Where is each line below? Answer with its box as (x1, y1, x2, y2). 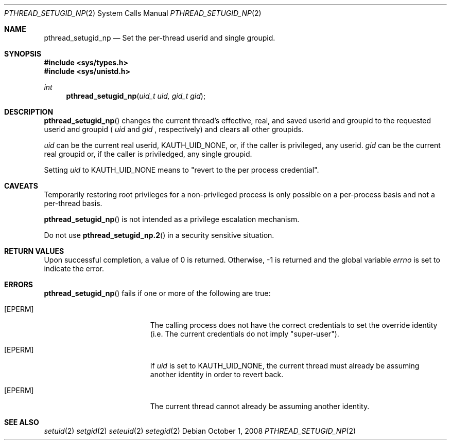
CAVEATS (4, 181, 38, 190)
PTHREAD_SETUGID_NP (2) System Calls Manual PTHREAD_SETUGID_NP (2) (4, 9, 262, 17)
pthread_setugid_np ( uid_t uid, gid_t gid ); (66, 91, 206, 100)
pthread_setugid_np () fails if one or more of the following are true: (44, 289, 271, 298)
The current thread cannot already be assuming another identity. (150, 402, 370, 411)
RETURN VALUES (4, 247, 64, 255)
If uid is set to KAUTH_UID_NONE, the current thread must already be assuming (150, 361, 420, 370)
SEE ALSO (4, 418, 39, 427)
